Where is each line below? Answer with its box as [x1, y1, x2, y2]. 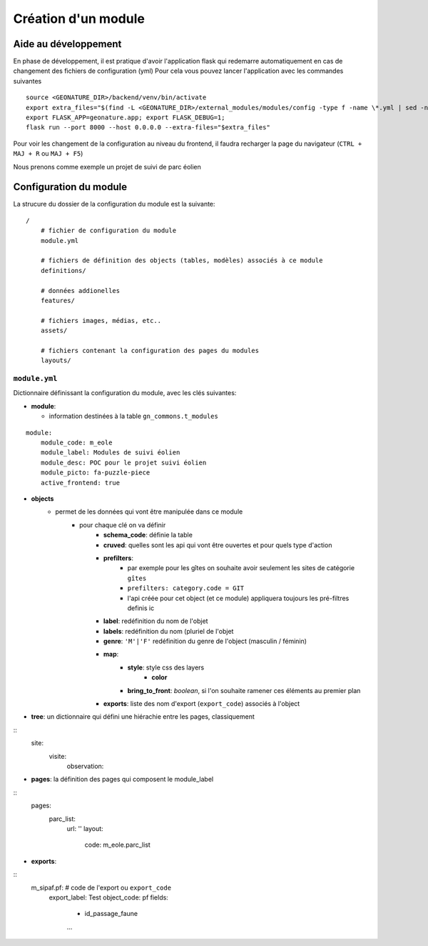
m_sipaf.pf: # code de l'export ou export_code [31, 883, 171, 892]
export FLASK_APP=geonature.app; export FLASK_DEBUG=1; [26, 114, 225, 121]
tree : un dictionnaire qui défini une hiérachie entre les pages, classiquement [31, 712, 255, 721]
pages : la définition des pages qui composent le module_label [31, 775, 214, 784]
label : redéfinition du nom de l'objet [103, 617, 208, 625]
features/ [40, 297, 75, 304]
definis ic [127, 604, 155, 612]
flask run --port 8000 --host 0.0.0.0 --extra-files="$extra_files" [26, 124, 270, 131]
